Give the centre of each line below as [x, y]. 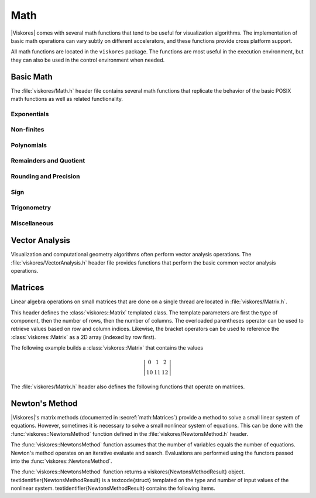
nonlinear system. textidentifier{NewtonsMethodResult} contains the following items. [113, 488]
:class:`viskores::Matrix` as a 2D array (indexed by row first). [83, 337]
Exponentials [30, 114]
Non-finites [28, 130]
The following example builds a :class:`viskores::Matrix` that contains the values [107, 348]
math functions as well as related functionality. [67, 99]
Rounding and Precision [45, 177]
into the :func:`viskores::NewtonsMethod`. [61, 461]
